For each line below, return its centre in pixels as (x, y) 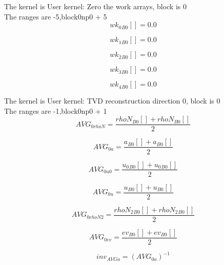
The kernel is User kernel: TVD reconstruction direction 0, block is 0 (112, 101)
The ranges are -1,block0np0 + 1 (56, 110)
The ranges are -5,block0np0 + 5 (56, 16)
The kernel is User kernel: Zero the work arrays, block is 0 (95, 6)
